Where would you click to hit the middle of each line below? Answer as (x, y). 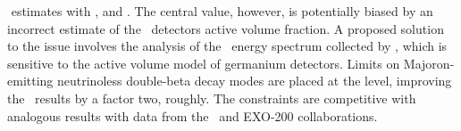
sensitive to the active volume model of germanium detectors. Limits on (204, 63)
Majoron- (429, 63)
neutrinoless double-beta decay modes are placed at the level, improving (254, 81)
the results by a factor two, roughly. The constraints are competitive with (212, 98)
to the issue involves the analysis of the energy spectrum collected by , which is (227, 46)
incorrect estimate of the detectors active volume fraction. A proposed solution (226, 28)
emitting (30, 81)
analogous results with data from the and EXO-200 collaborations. (193, 115)
